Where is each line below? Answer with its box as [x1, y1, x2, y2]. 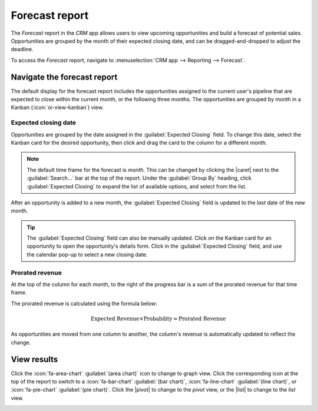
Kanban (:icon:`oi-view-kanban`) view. [11, 104, 104, 111]
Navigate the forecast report [11, 72, 118, 82]
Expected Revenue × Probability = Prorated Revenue [90, 315, 226, 322]
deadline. [11, 46, 34, 53]
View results [11, 354, 58, 364]
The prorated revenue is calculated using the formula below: [11, 300, 157, 307]
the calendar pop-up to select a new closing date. [26, 251, 148, 258]
